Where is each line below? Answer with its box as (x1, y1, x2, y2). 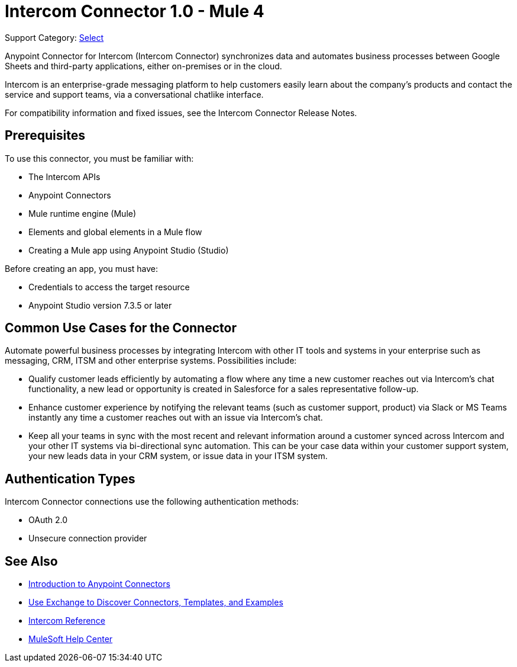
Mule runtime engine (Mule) (28, 208, 137, 219)
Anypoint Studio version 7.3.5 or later (28, 300, 172, 310)
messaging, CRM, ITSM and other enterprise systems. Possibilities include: (5, 355, 297, 366)
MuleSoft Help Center (28, 634, 113, 644)
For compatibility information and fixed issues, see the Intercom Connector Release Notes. (5, 107, 357, 118)
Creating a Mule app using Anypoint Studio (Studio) (28, 245, 229, 255)
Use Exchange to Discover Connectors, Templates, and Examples (28, 597, 283, 608)
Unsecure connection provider (28, 533, 147, 544)
